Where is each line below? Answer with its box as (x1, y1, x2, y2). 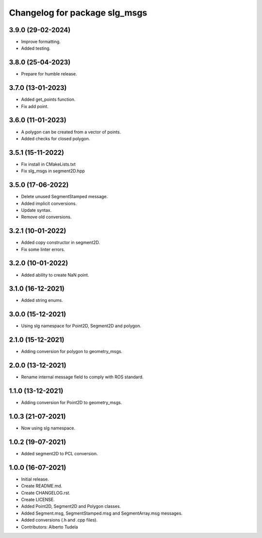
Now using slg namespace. (21, 425, 75, 431)
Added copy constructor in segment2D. (21, 240, 100, 245)
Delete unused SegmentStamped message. (21, 194, 108, 200)
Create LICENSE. (21, 497, 55, 502)
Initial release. (21, 476, 49, 482)
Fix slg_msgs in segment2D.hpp (21, 168, 85, 174)
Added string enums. (21, 297, 63, 303)
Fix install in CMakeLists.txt (21, 161, 76, 167)
